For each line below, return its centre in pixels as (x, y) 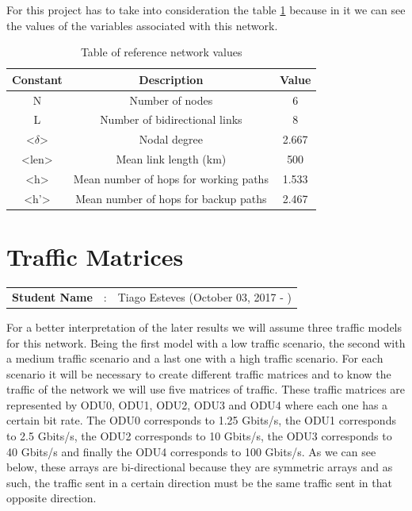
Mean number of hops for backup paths (171, 198)
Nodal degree (171, 139)
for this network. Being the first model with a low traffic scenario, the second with (206, 342)
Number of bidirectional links (171, 119)
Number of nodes (171, 100)
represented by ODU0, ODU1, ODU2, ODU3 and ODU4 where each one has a (197, 404)
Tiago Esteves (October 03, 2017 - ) (205, 296)
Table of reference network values (161, 52)
